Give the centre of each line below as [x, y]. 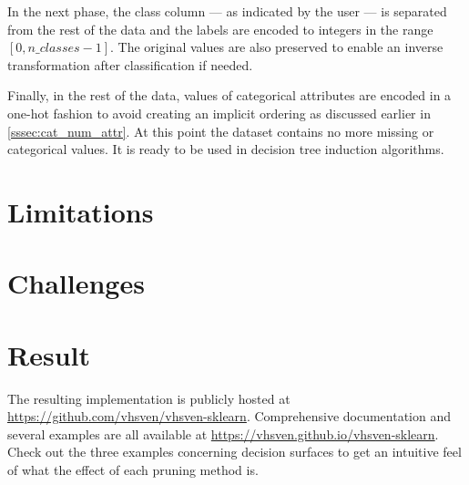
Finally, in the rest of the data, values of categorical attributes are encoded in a [229, 95]
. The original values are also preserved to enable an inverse [277, 47]
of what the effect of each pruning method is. [133, 470]
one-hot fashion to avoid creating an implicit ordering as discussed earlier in [219, 113]
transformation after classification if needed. [130, 64]
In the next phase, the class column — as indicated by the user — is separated [227, 11]
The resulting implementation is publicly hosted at [149, 398]
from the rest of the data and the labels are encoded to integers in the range [220, 29]
